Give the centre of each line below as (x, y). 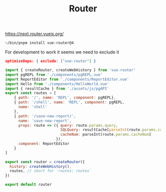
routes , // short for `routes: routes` (51, 171)
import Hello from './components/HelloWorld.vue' (57, 84)
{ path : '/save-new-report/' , (45, 116)
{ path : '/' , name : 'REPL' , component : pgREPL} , (65, 98)
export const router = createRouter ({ (45, 162)
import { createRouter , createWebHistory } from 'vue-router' (70, 70)
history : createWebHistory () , (41, 166)
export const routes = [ (31, 93)
